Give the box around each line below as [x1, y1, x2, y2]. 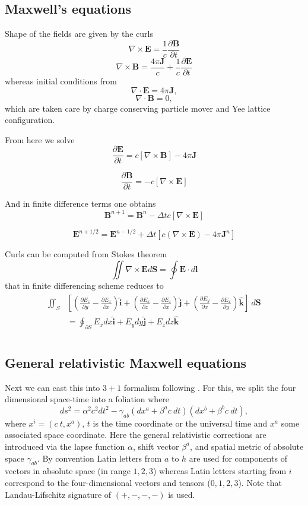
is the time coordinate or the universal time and [93, 416, 268, 429]
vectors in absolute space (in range [5, 465, 131, 477]
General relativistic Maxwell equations [5, 353, 247, 371]
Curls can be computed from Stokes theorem [5, 248, 167, 260]
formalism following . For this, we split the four [123, 381, 296, 393]
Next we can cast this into [5, 381, 100, 393]
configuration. [5, 113, 55, 126]
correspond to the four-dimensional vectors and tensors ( [5, 476, 211, 488]
